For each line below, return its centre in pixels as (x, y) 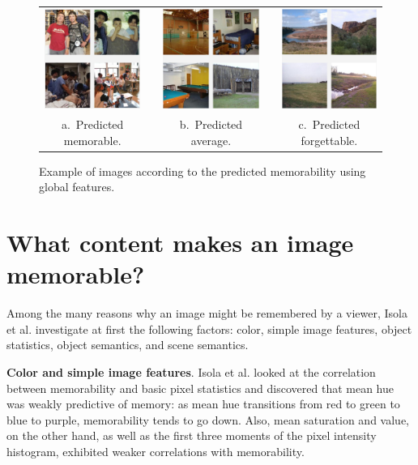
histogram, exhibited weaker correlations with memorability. (156, 451)
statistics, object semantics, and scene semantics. (128, 345)
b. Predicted (211, 124)
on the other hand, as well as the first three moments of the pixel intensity (192, 435)
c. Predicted (329, 124)
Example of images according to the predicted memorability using (203, 171)
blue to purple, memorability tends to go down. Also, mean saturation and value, (208, 419)
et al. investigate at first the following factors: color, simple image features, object (209, 328)
